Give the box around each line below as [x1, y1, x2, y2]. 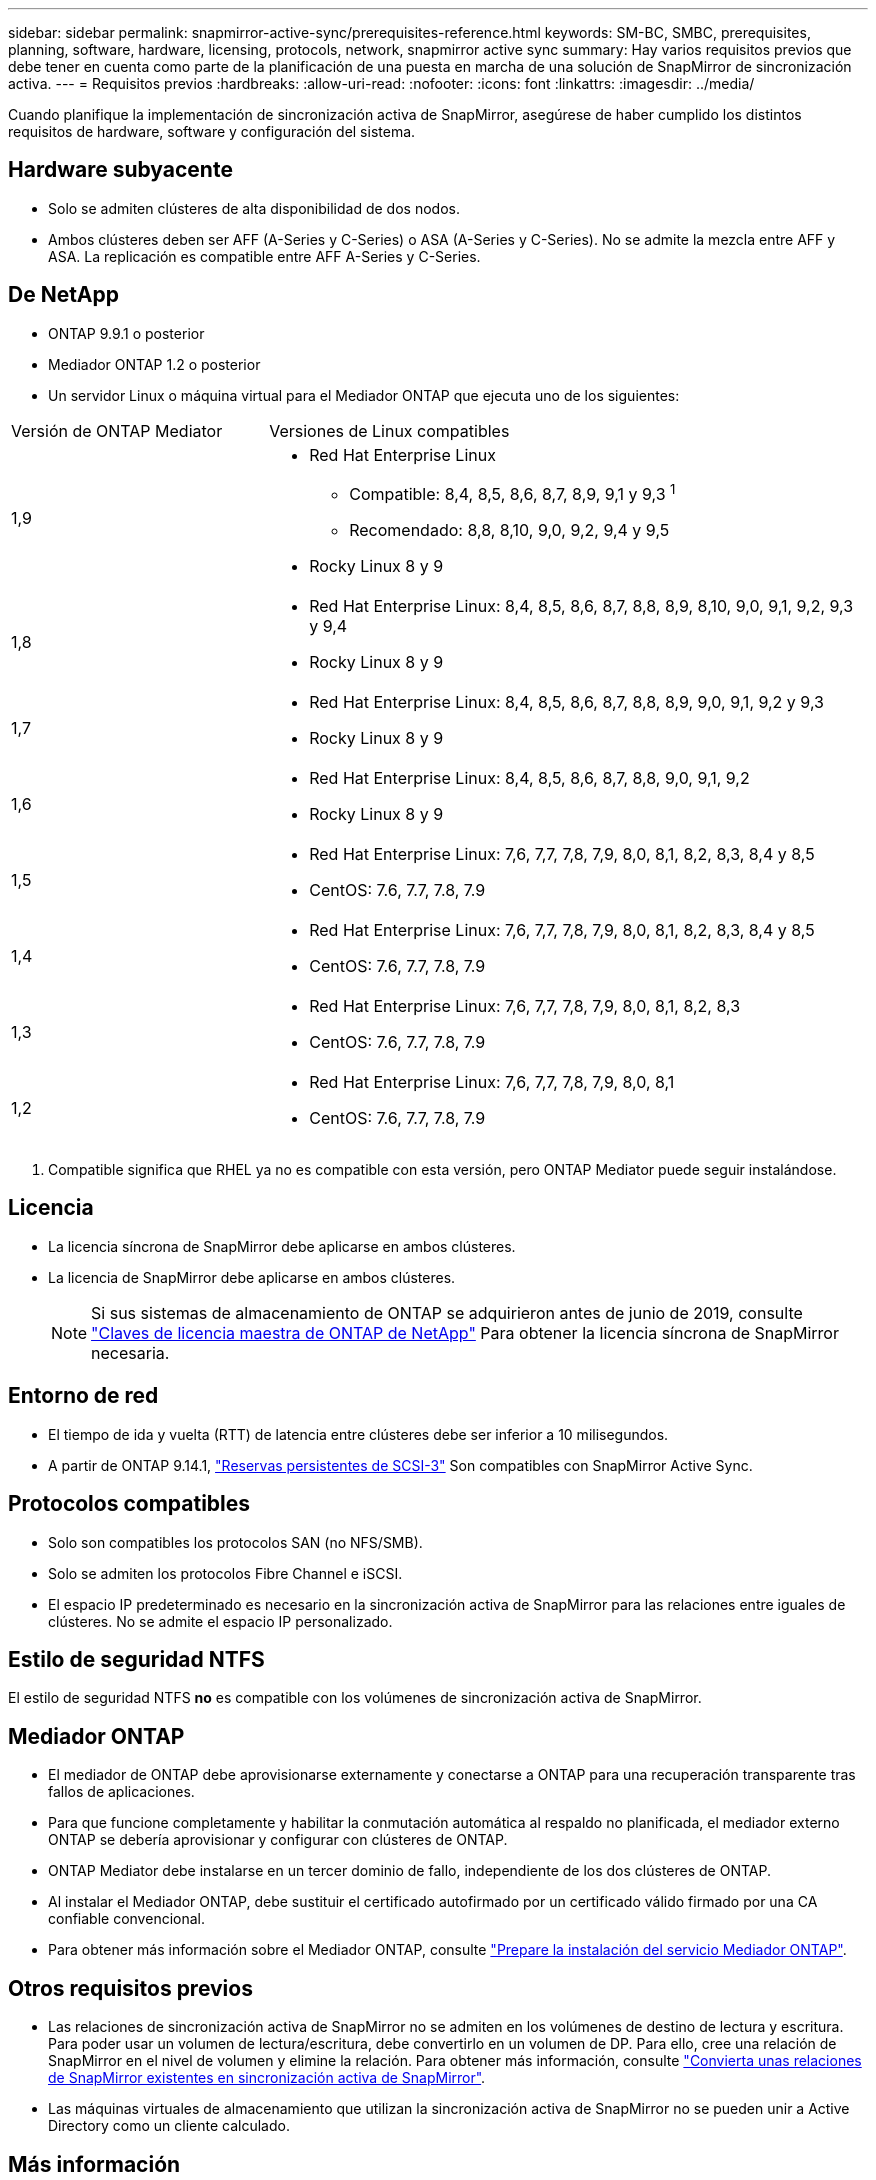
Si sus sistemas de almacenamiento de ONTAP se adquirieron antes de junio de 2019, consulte [91, 1302, 803, 1323]
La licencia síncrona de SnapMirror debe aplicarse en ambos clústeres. [48, 1237, 516, 1255]
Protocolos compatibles [8, 1491, 251, 1517]
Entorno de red [8, 1383, 159, 1409]
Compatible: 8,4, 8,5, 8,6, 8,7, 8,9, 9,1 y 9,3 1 [349, 480, 676, 505]
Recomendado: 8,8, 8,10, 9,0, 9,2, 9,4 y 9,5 [349, 520, 670, 541]
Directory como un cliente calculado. [48, 2117, 290, 2135]
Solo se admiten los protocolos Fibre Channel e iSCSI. [48, 1564, 403, 1582]
